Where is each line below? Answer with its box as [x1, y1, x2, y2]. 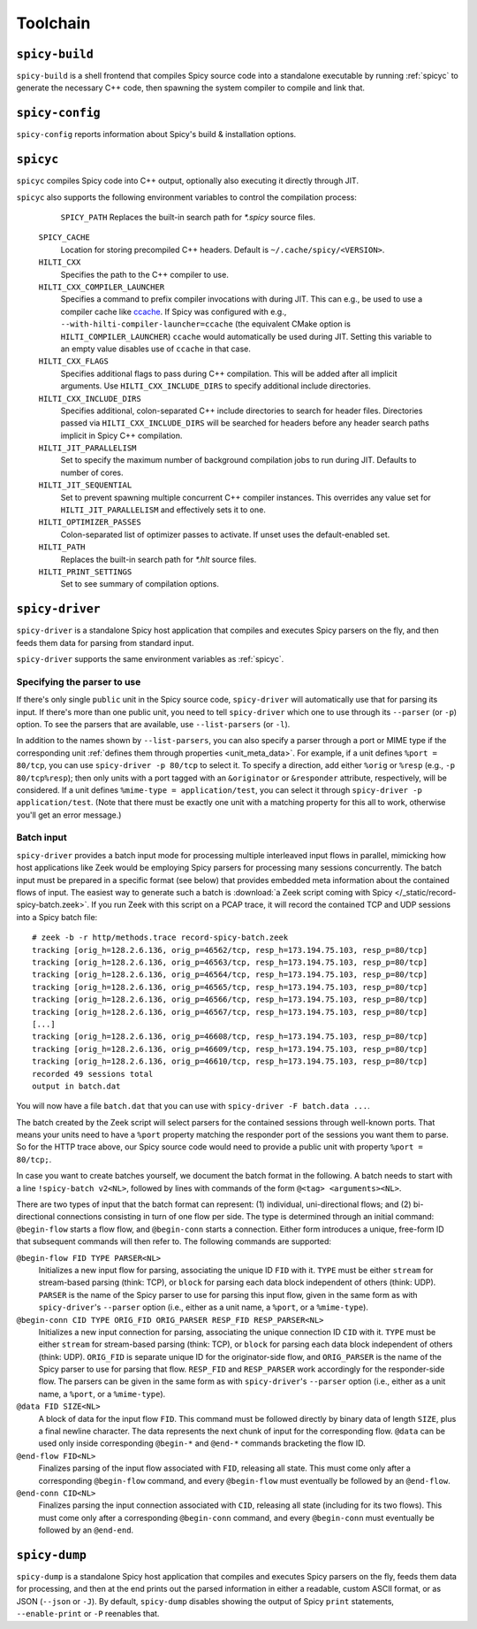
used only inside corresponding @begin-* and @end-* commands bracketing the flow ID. [38, 1438, 366, 1448]
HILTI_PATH [38, 542, 86, 552]
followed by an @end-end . [38, 1525, 134, 1535]
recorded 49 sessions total [32, 1069, 154, 1079]
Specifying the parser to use [16, 675, 141, 688]
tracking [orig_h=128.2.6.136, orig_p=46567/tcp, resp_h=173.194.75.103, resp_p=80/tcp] [32, 1007, 428, 1017]
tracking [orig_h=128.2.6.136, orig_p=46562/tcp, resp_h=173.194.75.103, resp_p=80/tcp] [32, 945, 428, 955]
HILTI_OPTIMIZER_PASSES [38, 518, 141, 527]
